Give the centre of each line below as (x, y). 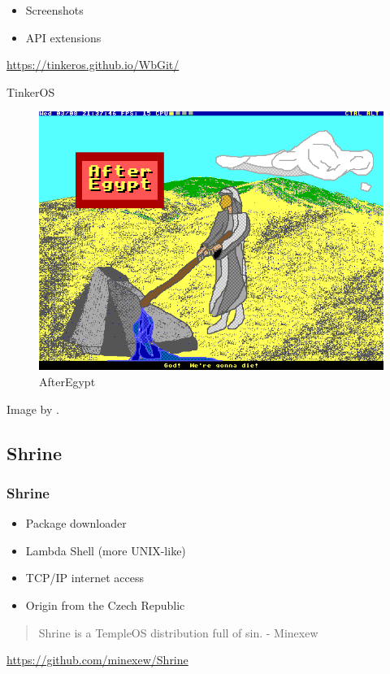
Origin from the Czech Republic (105, 604)
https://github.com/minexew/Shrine (97, 660)
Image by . (33, 409)
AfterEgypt (67, 381)
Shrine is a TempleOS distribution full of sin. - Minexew (178, 632)
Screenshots (54, 10)
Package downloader (76, 523)
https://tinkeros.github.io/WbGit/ (93, 65)
